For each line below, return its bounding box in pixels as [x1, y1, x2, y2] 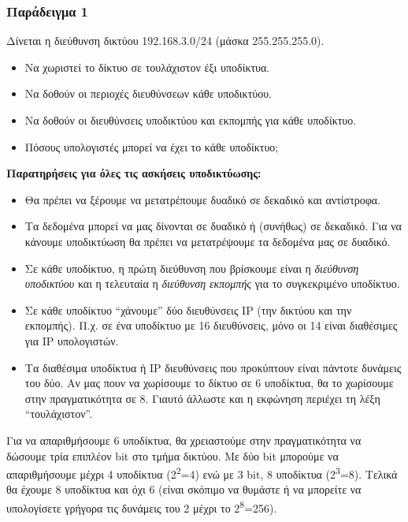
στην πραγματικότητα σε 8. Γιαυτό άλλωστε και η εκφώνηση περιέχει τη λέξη [24, 390, 380, 406]
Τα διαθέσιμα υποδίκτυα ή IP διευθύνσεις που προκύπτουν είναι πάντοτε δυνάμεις [24, 359, 402, 375]
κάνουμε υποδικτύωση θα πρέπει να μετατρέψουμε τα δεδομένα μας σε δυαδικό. [24, 233, 391, 249]
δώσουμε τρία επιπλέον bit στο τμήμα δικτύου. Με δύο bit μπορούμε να [6, 447, 339, 464]
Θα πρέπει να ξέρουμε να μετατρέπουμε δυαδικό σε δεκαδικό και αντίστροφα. [24, 191, 381, 207]
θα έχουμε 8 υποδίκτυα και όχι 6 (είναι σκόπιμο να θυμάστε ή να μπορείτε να [6, 481, 362, 498]
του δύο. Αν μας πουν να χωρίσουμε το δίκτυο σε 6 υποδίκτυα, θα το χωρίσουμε [24, 375, 394, 391]
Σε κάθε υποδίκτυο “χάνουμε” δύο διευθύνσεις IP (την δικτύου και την [24, 301, 352, 318]
